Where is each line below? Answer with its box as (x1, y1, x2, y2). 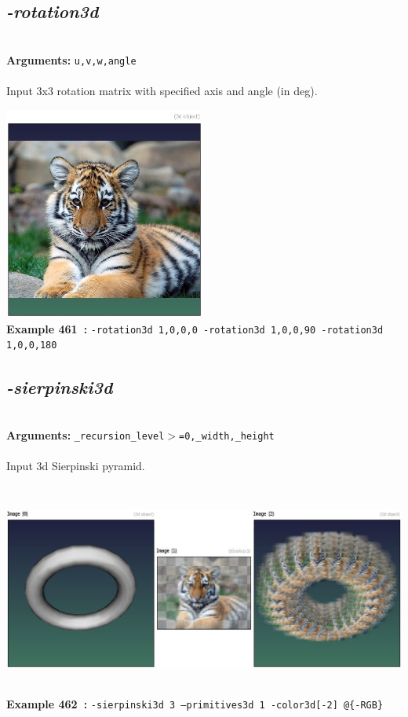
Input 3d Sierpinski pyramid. (6, 458, 145, 474)
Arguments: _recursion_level (6, 426, 165, 443)
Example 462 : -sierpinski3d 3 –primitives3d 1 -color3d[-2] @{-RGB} (6, 695, 384, 711)
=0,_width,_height (179, 430, 275, 442)
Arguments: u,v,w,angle (6, 51, 137, 68)
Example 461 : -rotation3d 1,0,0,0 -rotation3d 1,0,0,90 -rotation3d (6, 320, 384, 336)
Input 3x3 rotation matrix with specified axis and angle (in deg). (6, 83, 318, 99)
